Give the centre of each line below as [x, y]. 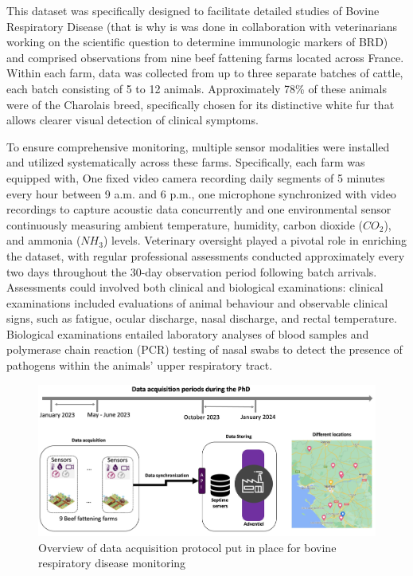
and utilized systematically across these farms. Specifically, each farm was [186, 162]
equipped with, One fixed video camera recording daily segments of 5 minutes [196, 177]
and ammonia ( [44, 240]
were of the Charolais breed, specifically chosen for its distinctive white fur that [201, 104]
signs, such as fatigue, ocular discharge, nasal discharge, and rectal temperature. [202, 318]
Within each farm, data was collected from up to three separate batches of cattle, [205, 73]
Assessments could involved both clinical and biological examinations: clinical [195, 287]
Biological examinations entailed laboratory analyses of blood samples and [188, 333]
